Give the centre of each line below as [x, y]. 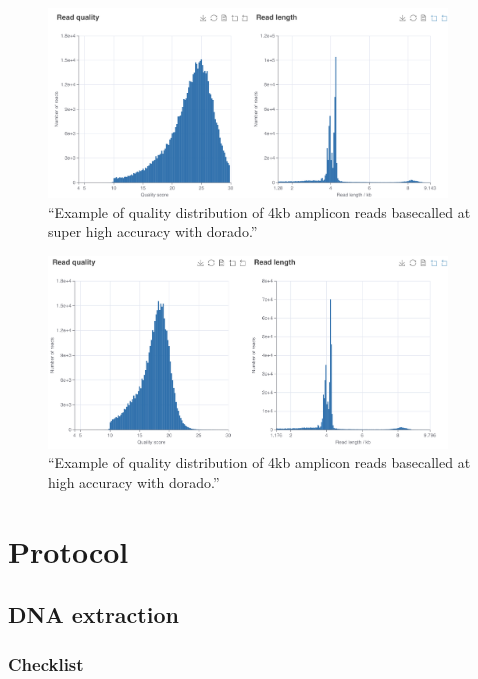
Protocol [68, 550]
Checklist [46, 663]
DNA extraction [93, 614]
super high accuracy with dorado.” [153, 231]
